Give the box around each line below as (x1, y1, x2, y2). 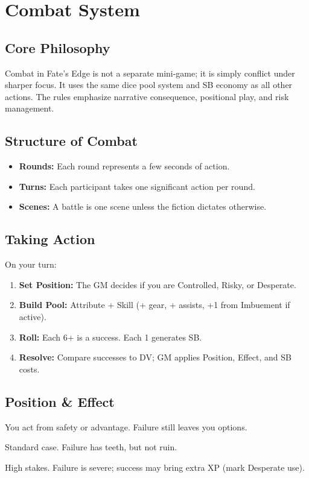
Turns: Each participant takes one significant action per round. (19, 180, 255, 192)
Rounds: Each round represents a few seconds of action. (19, 160, 230, 172)
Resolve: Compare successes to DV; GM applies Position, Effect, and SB (19, 351, 291, 363)
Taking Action (5, 230, 95, 248)
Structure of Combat (5, 131, 138, 150)
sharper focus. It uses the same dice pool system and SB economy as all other (5, 78, 293, 91)
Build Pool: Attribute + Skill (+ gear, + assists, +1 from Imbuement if (19, 298, 290, 311)
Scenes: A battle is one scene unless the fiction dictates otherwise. (19, 200, 267, 213)
